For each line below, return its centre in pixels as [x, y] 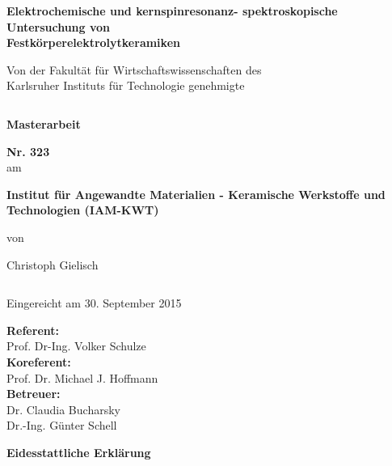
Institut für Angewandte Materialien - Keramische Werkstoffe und [196, 194]
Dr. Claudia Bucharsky [63, 409]
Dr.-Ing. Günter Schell [62, 425]
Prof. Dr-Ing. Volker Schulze [76, 346]
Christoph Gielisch [53, 264]
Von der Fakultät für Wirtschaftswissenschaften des [134, 69]
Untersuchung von [59, 26]
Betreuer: [34, 394]
